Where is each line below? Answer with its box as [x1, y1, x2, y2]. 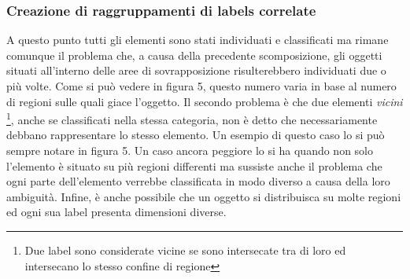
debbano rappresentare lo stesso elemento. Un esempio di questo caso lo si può [6, 127, 385, 143]
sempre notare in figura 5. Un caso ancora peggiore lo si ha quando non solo [6, 142, 374, 159]
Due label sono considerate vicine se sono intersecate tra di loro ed [24, 242, 346, 258]
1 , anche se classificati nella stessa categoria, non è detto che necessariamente [6, 109, 378, 127]
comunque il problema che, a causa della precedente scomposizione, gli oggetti [6, 46, 382, 63]
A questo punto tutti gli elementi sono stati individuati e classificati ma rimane [6, 31, 389, 48]
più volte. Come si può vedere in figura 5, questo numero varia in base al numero [6, 78, 397, 94]
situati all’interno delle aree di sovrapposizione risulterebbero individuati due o [6, 62, 386, 79]
